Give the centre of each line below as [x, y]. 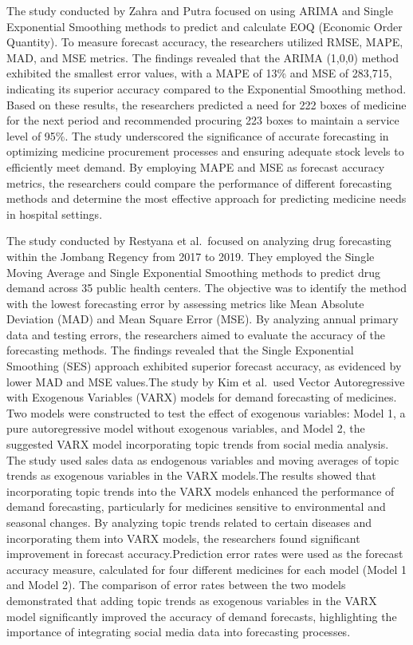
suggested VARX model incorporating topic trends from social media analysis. [198, 444]
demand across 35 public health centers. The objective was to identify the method [207, 288]
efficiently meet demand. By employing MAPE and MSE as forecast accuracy [196, 166]
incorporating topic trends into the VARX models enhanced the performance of [201, 491]
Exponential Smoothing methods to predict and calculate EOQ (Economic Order [205, 26]
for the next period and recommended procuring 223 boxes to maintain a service [203, 120]
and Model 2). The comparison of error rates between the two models [176, 585]
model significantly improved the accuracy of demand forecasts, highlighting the [202, 616]
